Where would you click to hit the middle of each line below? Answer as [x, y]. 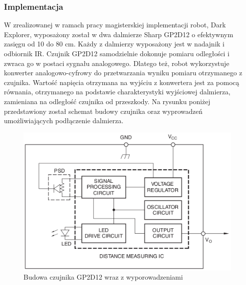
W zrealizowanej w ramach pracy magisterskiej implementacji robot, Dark [115, 25]
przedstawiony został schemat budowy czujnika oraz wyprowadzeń [103, 111]
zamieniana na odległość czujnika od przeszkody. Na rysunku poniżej [107, 101]
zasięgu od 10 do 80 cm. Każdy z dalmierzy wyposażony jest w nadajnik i [114, 44]
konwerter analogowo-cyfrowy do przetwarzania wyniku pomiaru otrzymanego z [123, 73]
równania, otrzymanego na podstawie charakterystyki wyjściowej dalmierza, [117, 92]
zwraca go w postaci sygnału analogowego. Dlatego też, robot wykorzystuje [117, 63]
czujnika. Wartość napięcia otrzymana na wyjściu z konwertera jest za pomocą [122, 82]
